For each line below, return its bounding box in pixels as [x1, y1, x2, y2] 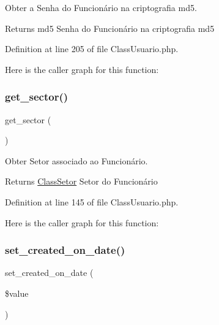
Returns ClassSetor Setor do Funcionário [5, 175, 158, 188]
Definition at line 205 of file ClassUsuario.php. [5, 42, 179, 55]
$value [5, 286, 29, 299]
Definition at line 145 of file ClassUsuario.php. [5, 195, 179, 208]
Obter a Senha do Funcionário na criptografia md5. [5, 1, 197, 13]
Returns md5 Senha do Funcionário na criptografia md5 [5, 21, 215, 34]
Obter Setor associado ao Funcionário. [5, 154, 148, 167]
